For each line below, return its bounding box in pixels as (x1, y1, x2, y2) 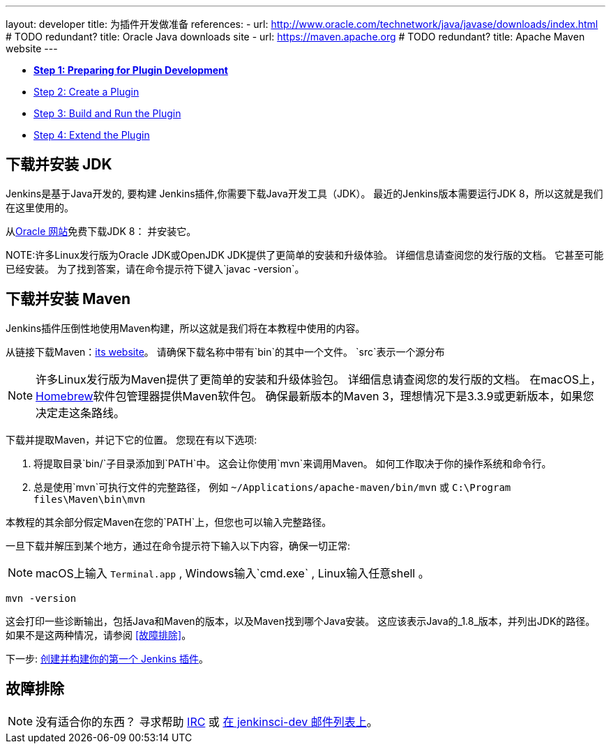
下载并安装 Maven (6, 290, 131, 308)
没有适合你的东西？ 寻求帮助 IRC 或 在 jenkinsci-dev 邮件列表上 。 (36, 714, 378, 729)
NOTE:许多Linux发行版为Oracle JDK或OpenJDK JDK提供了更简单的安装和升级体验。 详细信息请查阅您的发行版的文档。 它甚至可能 (6, 248, 604, 261)
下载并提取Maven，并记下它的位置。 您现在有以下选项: (6, 433, 257, 446)
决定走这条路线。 (36, 405, 126, 420)
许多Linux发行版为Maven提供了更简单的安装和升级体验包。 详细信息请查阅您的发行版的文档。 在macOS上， (36, 372, 601, 386)
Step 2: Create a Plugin (33, 86, 139, 98)
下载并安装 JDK (6, 156, 112, 174)
